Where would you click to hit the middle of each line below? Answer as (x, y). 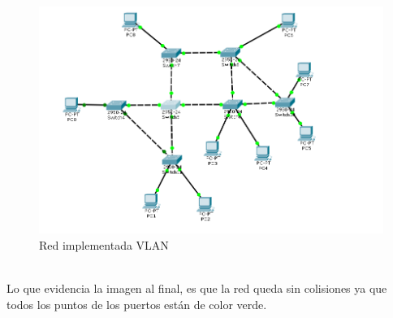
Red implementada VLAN (104, 244)
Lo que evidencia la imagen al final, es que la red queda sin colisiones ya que (197, 288)
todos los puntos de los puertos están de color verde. (137, 304)
